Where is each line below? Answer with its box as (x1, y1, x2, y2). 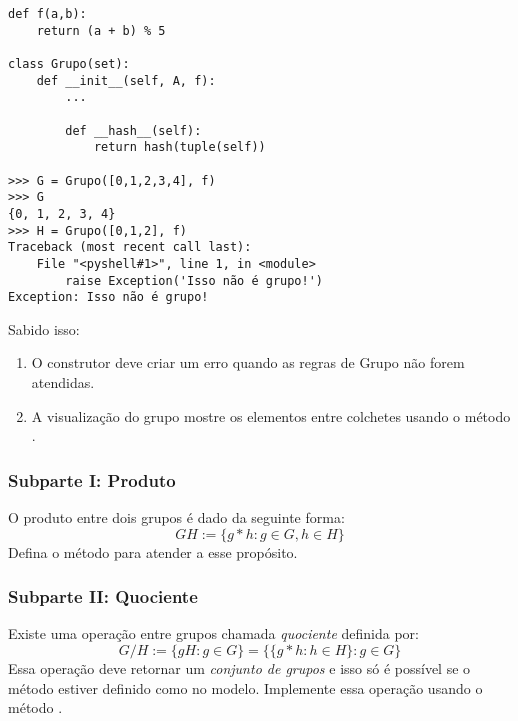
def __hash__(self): (65, 123, 202, 138)
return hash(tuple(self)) (93, 140, 266, 155)
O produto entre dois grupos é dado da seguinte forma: (8, 507, 345, 527)
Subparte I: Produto (8, 467, 176, 492)
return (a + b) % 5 (36, 23, 166, 38)
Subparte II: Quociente (8, 584, 198, 609)
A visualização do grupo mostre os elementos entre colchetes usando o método (31, 405, 511, 426)
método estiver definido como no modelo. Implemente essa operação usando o (8, 677, 483, 698)
